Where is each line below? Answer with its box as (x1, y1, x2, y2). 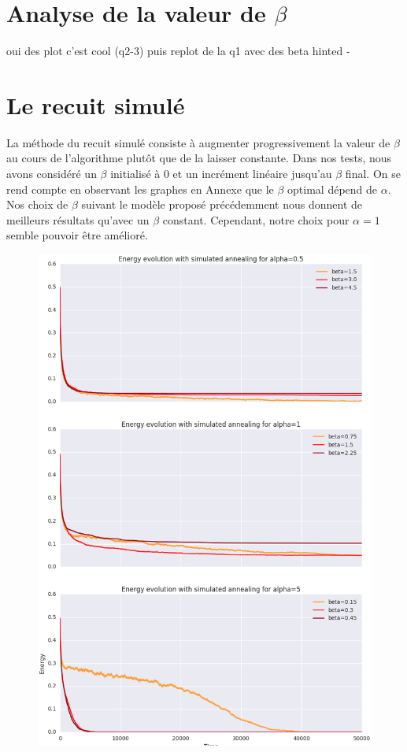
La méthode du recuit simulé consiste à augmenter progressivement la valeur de (6, 134, 390, 150)
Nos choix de (6, 196, 68, 213)
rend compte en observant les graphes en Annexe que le (6, 180, 274, 197)
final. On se (345, 165, 401, 182)
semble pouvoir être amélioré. (6, 227, 148, 243)
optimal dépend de (287, 180, 378, 197)
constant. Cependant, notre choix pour (162, 211, 350, 228)
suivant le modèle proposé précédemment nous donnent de (81, 196, 363, 213)
